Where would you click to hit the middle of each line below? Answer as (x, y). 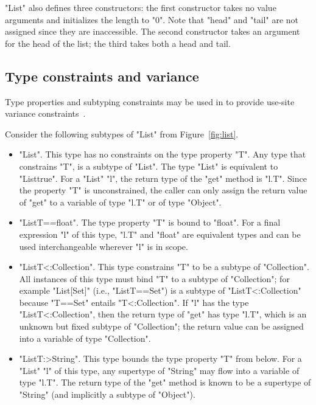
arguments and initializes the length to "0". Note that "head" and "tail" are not (152, 19)
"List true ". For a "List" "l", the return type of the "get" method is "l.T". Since (163, 178)
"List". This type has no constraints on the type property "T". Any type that (163, 154)
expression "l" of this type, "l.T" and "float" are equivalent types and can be (160, 234)
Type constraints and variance (102, 76)
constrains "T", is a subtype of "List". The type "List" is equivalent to (149, 166)
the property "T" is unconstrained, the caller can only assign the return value (163, 190)
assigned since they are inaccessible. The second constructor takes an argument (153, 31)
